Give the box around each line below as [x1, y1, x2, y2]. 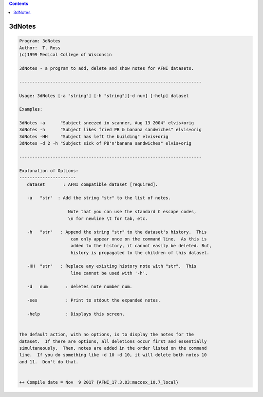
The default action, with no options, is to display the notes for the [19, 332, 194, 337]
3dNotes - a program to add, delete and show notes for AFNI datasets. [19, 65, 194, 71]
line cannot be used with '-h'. [71, 270, 148, 276]
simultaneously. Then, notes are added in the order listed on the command [19, 345, 207, 351]
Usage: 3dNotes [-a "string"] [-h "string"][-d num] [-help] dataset [19, 93, 189, 99]
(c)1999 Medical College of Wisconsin [19, 52, 112, 58]
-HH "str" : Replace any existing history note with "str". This [27, 263, 197, 269]
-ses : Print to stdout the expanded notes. [27, 298, 161, 303]
